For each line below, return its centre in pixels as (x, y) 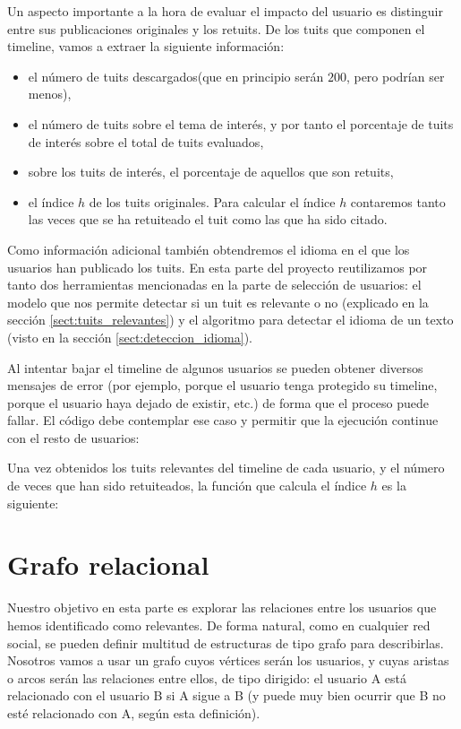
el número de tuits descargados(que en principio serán (176, 76)
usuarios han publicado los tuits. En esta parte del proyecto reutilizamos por (218, 267)
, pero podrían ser (395, 76)
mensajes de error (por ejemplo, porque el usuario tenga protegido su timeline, (222, 385)
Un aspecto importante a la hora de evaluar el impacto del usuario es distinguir (226, 11)
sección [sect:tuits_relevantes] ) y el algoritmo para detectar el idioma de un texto (230, 320)
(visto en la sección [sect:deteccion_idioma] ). (130, 337)
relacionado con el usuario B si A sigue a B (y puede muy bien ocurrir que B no (226, 695)
